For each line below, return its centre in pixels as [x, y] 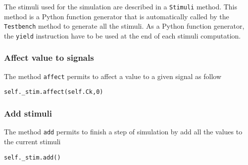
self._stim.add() [32, 157]
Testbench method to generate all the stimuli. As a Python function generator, [124, 26]
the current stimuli [32, 141]
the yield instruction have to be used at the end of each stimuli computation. [123, 35]
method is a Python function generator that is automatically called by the [117, 16]
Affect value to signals [49, 58]
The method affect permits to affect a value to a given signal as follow [113, 76]
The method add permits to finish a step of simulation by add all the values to [123, 132]
